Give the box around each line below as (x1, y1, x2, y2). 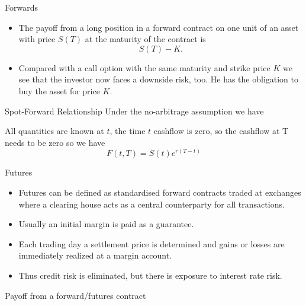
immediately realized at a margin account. (18, 249, 172, 262)
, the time (109, 125, 146, 137)
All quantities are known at (5, 125, 104, 137)
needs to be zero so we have (5, 136, 105, 148)
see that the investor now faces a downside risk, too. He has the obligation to (18, 73, 299, 85)
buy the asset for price (18, 84, 100, 97)
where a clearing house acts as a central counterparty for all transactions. (18, 197, 285, 210)
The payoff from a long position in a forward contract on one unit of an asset (18, 21, 299, 33)
